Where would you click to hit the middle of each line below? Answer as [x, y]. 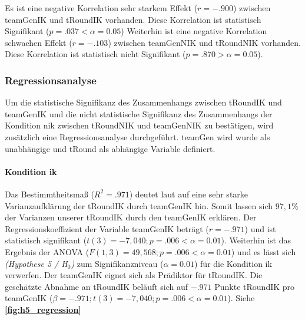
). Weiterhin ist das [256, 240]
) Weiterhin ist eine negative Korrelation [194, 31]
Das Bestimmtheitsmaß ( [49, 194]
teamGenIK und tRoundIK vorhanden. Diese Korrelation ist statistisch [133, 19]
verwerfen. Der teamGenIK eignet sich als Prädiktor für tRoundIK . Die [134, 275]
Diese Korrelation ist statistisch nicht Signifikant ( [95, 54]
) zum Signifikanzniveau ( [117, 263]
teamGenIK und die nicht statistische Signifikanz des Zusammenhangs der [139, 113]
